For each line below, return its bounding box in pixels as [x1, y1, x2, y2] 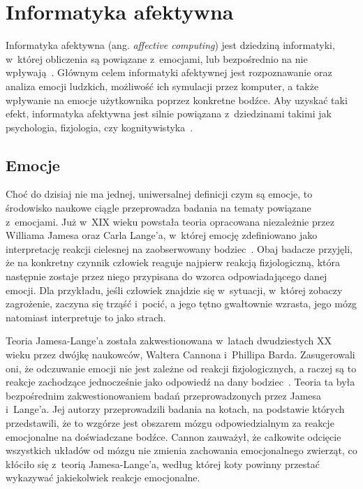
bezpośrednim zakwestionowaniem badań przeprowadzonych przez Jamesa [6, 388, 322, 402]
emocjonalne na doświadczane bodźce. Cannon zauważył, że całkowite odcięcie [6, 429, 341, 444]
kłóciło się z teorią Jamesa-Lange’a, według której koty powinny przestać [6, 456, 320, 471]
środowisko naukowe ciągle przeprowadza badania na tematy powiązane [6, 200, 311, 215]
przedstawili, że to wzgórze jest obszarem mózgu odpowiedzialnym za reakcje [6, 415, 334, 430]
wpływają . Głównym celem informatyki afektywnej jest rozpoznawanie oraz [6, 65, 332, 80]
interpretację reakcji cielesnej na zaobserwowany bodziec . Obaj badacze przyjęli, [6, 241, 353, 256]
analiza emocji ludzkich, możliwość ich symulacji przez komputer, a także [6, 78, 319, 93]
